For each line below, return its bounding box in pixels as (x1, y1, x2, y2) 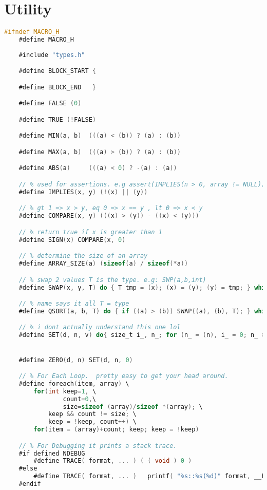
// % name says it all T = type (18, 300, 129, 308)
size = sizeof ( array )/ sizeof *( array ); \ (63, 403, 203, 410)
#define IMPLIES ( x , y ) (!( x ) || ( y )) (18, 188, 148, 196)
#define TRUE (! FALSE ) (18, 116, 96, 123)
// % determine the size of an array (18, 252, 148, 260)
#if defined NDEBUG (18, 449, 85, 457)
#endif (18, 480, 41, 488)
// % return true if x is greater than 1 (18, 228, 162, 236)
